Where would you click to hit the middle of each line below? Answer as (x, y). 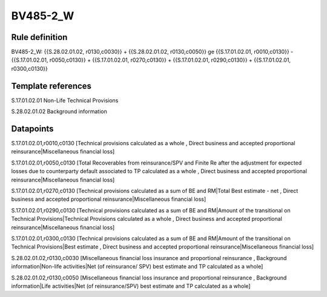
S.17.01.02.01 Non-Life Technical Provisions (65, 100)
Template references (51, 86)
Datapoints (32, 129)
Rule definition (39, 37)
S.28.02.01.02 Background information (59, 111)
